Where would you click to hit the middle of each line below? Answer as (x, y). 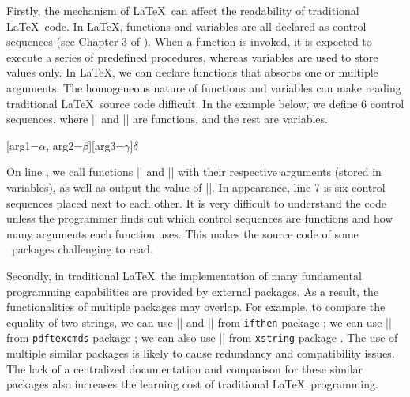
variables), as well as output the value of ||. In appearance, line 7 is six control (196, 187)
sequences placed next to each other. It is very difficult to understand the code (197, 202)
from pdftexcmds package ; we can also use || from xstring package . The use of (202, 337)
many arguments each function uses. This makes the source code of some (182, 233)
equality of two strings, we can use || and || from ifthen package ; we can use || (199, 322)
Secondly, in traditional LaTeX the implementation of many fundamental (184, 275)
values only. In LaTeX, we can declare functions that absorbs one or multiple (192, 72)
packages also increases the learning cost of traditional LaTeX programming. (192, 384)
